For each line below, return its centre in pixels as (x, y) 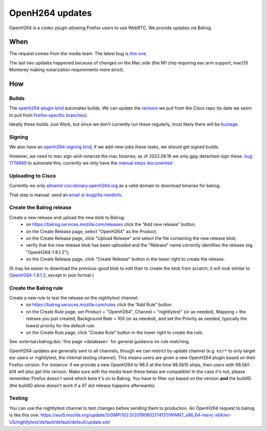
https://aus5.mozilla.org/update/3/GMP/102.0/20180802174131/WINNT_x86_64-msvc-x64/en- (136, 415)
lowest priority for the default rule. (61, 325)
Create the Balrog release (40, 207)
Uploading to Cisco (33, 176)
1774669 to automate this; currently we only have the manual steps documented (91, 163)
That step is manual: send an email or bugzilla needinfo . (66, 195)
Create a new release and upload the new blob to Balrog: (67, 217)
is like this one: (24, 415)
